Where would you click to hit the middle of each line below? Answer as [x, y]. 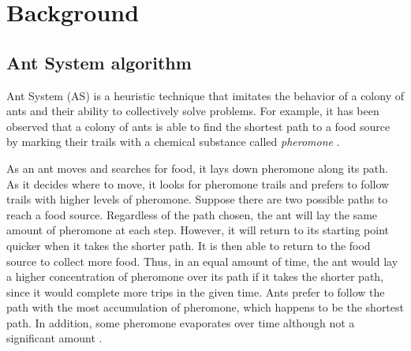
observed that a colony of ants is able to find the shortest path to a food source [198, 126]
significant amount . [54, 338]
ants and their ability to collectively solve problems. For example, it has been [193, 111]
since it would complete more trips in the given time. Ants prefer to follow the [196, 291]
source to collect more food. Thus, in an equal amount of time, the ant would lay [202, 261]
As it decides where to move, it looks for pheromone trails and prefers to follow [198, 183]
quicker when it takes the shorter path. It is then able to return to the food [189, 245]
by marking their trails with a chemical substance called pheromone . [173, 142]
